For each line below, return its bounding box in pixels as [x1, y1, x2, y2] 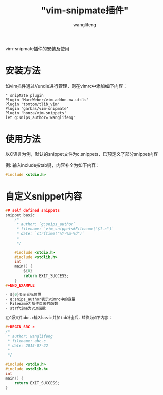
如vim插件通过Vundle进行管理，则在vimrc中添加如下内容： [5, 83, 128, 89]
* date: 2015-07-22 [7, 343, 49, 348]
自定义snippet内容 [5, 190, 82, 202]
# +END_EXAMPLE [5, 283, 35, 288]
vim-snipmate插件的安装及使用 [5, 45, 70, 51]
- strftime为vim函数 [5, 306, 46, 311]
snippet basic [5, 212, 35, 218]
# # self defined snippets [5, 208, 60, 213]
